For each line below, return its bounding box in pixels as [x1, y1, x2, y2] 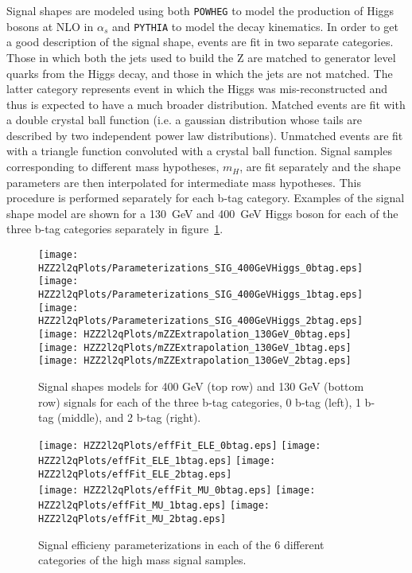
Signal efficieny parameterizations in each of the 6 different [38, 536, 325, 552]
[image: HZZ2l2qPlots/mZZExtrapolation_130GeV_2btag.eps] [38, 355, 352, 367]
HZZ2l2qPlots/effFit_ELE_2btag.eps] [38, 469, 232, 481]
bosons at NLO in [6, 18, 94, 34]
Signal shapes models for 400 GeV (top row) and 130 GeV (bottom [38, 377, 364, 394]
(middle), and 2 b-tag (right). [57, 409, 201, 426]
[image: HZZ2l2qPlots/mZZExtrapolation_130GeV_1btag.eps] [38, 341, 352, 353]
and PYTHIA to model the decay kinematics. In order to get [111, 18, 398, 34]
